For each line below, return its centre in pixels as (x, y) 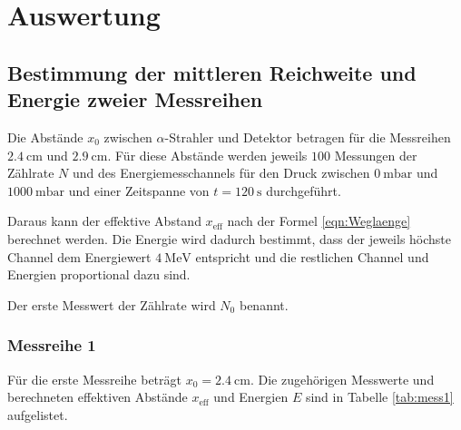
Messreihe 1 (52, 345)
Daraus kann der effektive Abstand (104, 221)
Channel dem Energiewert (79, 256)
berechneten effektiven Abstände (98, 397)
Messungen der (376, 155)
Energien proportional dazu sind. (99, 274)
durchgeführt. (304, 190)
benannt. (264, 304)
